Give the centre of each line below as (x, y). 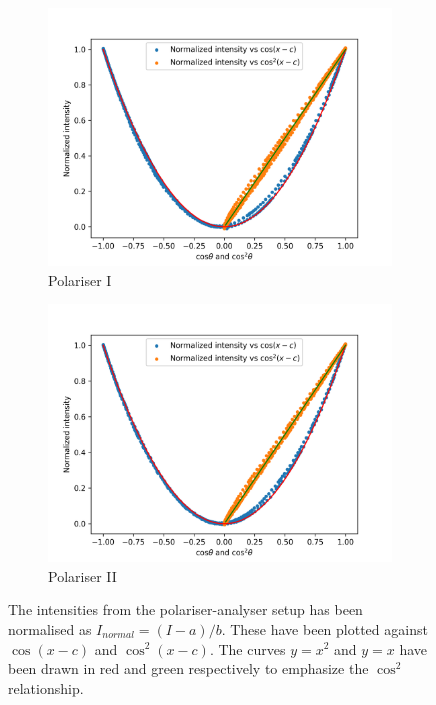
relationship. (46, 687)
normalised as (50, 628)
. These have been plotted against (324, 628)
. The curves (247, 648)
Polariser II (82, 575)
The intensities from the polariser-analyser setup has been (185, 609)
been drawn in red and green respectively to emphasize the (188, 668)
